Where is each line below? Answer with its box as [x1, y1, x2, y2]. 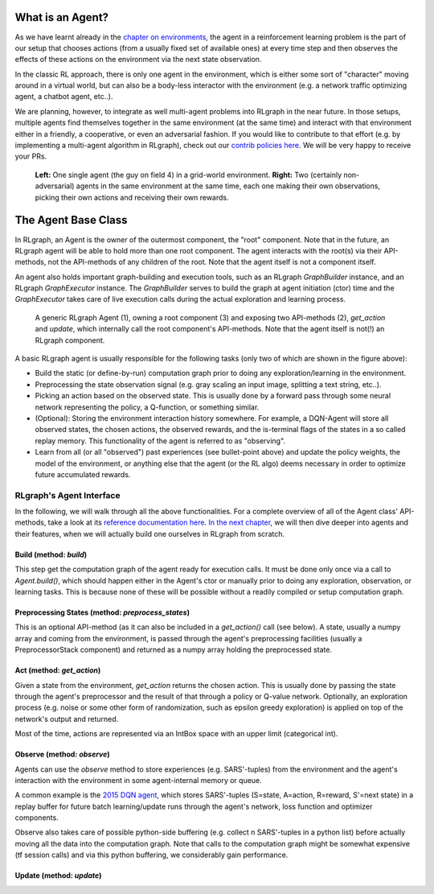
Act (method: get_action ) [14, 665, 101, 675]
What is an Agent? [14, 10, 108, 24]
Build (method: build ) [14, 550, 88, 559]
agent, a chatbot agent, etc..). [14, 92, 113, 101]
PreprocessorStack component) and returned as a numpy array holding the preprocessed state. [14, 645, 333, 655]
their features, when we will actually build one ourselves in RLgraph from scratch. [14, 529, 285, 538]
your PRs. [14, 151, 47, 161]
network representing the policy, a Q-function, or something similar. [35, 402, 260, 412]
